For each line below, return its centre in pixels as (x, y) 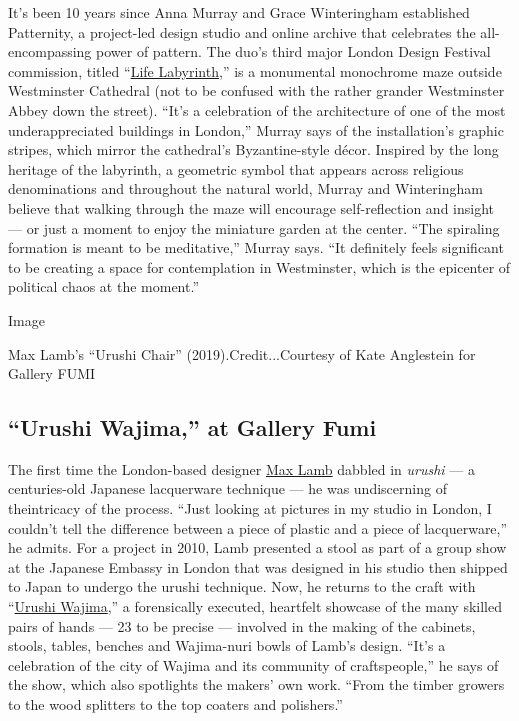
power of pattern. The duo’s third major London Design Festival (293, 51)
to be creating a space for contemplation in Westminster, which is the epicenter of (259, 266)
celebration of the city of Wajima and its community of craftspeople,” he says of (253, 664)
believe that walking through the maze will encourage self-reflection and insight (251, 207)
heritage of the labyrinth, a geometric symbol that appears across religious (236, 168)
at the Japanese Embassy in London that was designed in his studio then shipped (258, 566)
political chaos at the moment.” (104, 286)
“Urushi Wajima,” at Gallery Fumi (192, 427)
